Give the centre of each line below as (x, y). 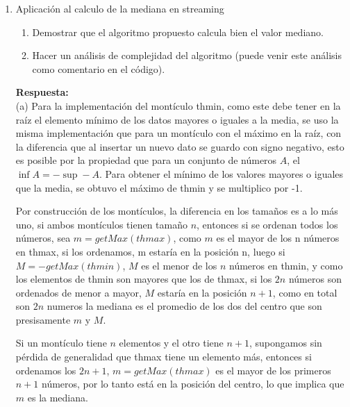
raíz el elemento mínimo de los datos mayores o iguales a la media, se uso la (177, 119)
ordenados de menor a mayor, (78, 292)
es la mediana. (58, 397)
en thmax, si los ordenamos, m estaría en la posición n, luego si (150, 251)
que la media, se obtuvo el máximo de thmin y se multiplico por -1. (159, 187)
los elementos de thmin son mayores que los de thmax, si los (144, 279)
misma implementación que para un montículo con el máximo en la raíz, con (178, 133)
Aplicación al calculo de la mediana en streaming (120, 8)
